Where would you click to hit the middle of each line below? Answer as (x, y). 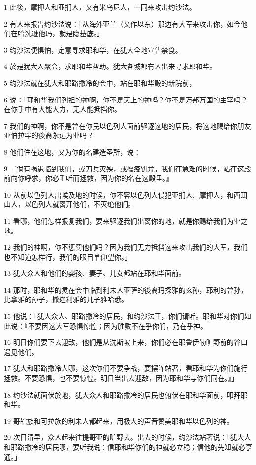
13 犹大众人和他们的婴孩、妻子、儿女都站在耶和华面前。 (95, 273)
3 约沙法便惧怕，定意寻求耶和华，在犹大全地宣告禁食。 (93, 50)
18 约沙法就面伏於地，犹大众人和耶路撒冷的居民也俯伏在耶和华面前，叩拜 (122, 394)
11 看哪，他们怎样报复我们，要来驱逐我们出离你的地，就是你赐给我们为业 (122, 220)
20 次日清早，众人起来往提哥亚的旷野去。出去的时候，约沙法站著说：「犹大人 (128, 437)
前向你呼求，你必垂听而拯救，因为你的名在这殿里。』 (88, 178)
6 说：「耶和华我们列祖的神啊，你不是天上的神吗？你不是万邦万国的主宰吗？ (126, 99)
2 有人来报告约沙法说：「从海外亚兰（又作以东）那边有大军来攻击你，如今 (122, 23)
